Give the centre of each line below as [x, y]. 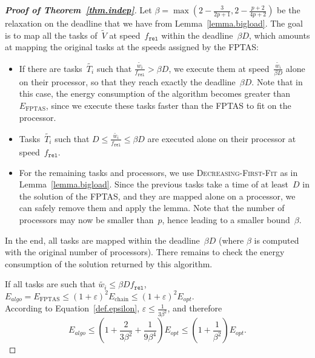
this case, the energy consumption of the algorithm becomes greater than [155, 93]
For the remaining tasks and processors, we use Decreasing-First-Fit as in [158, 172]
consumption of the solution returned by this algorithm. [109, 263]
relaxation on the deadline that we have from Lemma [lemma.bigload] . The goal [154, 23]
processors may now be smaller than [86, 219]
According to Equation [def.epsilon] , [72, 308]
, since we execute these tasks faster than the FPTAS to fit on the [168, 106]
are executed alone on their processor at [222, 138]
